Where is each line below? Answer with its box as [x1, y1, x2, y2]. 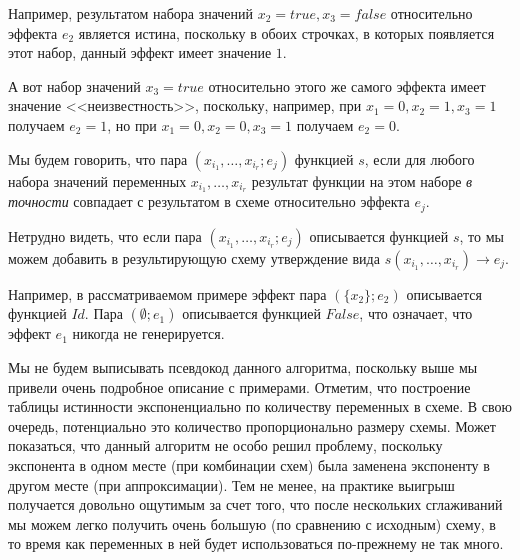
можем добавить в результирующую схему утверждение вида [8, 247, 380, 268]
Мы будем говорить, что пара [8, 148, 188, 169]
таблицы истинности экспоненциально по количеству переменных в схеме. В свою [8, 396, 512, 417]
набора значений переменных [8, 170, 187, 191]
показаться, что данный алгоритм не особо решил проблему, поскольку [8, 435, 443, 456]
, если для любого [364, 148, 475, 169]
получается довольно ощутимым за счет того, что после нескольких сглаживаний [8, 494, 503, 515]
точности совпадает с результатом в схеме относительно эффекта [8, 191, 410, 212]
